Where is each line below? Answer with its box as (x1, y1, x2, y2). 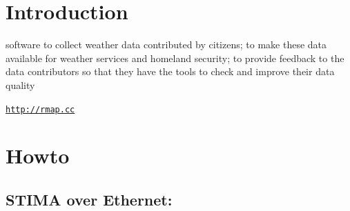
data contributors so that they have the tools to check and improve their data (6, 64, 335, 79)
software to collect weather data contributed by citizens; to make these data (6, 37, 327, 52)
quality (6, 77, 35, 92)
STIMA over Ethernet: (6, 188, 173, 210)
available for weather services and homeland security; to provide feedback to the (6, 50, 344, 65)
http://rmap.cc (6, 104, 75, 114)
